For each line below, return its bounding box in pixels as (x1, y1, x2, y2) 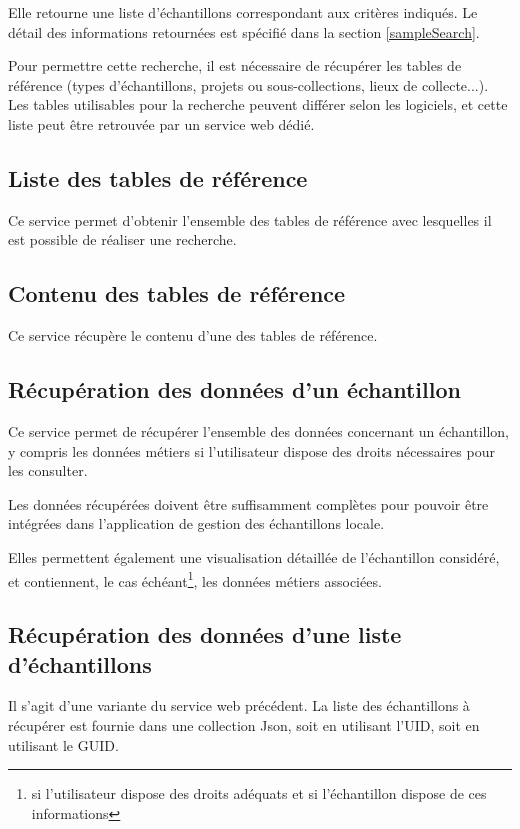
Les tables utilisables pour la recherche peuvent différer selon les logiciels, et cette (8, 94, 508, 115)
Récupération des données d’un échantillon (8, 374, 461, 405)
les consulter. (8, 460, 88, 481)
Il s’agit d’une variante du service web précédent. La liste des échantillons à (8, 695, 470, 716)
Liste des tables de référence (8, 162, 308, 193)
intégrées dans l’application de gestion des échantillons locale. (8, 513, 385, 534)
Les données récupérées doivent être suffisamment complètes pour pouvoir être (8, 493, 489, 514)
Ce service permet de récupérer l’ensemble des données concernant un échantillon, (8, 420, 509, 441)
